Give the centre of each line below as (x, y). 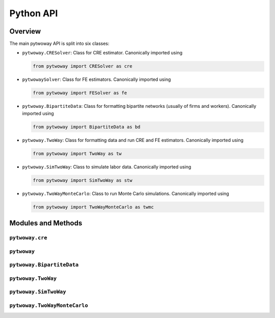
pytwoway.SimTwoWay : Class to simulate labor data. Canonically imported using (107, 167)
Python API (34, 13)
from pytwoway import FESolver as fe (80, 93)
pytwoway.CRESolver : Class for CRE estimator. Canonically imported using (102, 53)
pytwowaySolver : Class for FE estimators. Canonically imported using (97, 79)
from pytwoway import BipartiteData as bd (87, 127)
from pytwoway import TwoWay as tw (77, 153)
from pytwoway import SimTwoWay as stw (82, 180)
